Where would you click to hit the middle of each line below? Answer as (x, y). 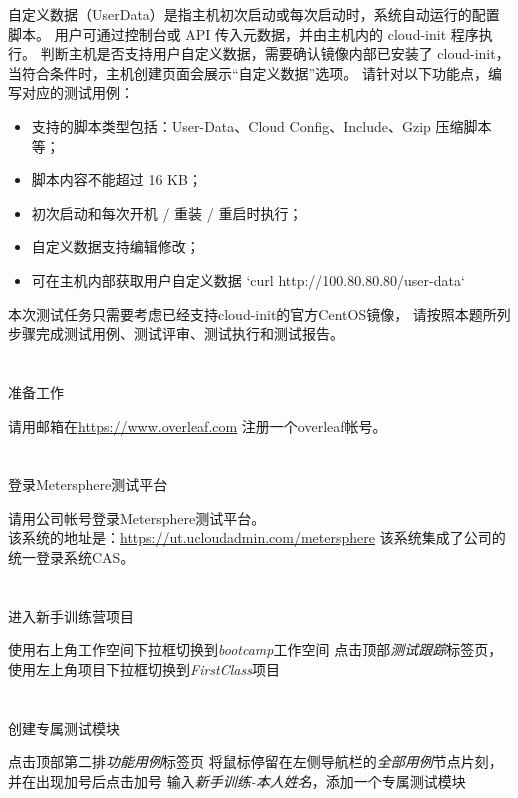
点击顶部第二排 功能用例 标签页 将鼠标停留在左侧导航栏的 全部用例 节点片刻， (255, 761)
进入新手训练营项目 (71, 615)
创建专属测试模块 (64, 727)
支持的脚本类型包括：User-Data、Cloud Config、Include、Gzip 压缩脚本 (261, 125)
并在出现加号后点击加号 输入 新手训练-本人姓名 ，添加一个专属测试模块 (237, 781)
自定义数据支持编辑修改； (115, 246)
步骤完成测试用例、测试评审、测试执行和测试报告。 (176, 333)
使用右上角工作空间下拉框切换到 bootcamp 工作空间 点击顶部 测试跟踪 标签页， (255, 649)
